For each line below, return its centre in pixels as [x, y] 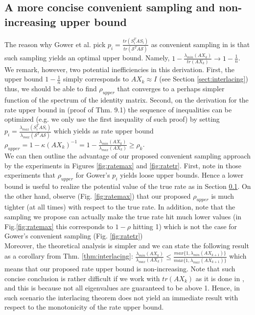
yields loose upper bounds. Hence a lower [182, 175]
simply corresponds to [96, 79]
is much [223, 196]
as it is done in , [220, 278]
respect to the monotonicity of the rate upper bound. [84, 307]
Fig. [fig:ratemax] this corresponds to [59, 226]
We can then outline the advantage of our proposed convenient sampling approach [128, 156]
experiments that [30, 175]
